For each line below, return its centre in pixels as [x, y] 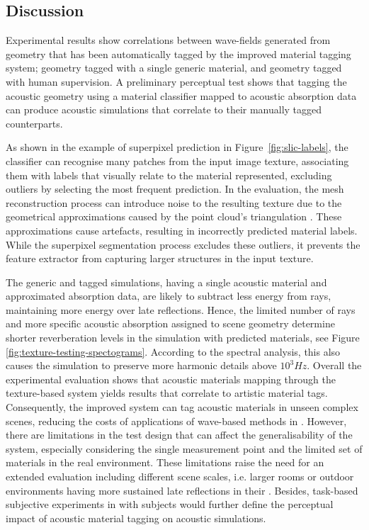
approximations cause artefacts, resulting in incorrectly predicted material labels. [182, 230]
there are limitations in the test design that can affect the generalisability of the [179, 435]
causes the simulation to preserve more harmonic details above [141, 365]
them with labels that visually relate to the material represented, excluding [169, 175]
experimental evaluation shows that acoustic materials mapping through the [171, 379]
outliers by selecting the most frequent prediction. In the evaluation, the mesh [175, 189]
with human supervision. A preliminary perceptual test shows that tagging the [176, 81]
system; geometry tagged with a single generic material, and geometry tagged [174, 68]
